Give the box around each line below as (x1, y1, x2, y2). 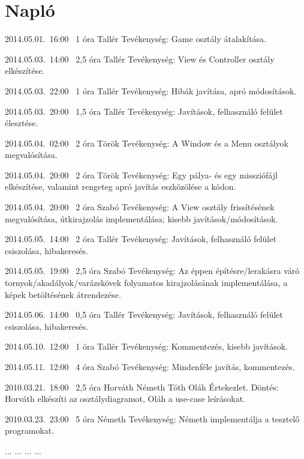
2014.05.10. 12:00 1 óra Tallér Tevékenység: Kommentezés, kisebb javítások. (5, 340, 288, 353)
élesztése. (5, 117, 38, 129)
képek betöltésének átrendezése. (5, 288, 121, 300)
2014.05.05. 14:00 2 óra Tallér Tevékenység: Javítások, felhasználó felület (5, 233, 276, 245)
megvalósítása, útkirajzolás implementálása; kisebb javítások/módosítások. (5, 212, 278, 225)
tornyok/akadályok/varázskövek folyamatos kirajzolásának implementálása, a (5, 276, 288, 289)
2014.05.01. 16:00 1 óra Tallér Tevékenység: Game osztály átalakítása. (5, 32, 266, 45)
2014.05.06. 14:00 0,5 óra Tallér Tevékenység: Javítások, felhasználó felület (5, 308, 283, 321)
